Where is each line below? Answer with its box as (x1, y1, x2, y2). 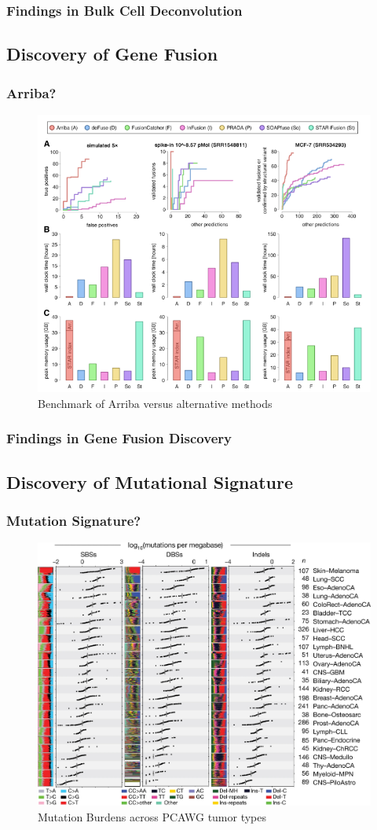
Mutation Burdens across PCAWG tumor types (38, 808, 267, 824)
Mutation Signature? (6, 511, 141, 530)
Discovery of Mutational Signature (6, 469, 293, 494)
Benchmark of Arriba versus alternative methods (38, 395, 273, 411)
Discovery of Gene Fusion (6, 42, 218, 66)
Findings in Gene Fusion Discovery (6, 428, 232, 448)
